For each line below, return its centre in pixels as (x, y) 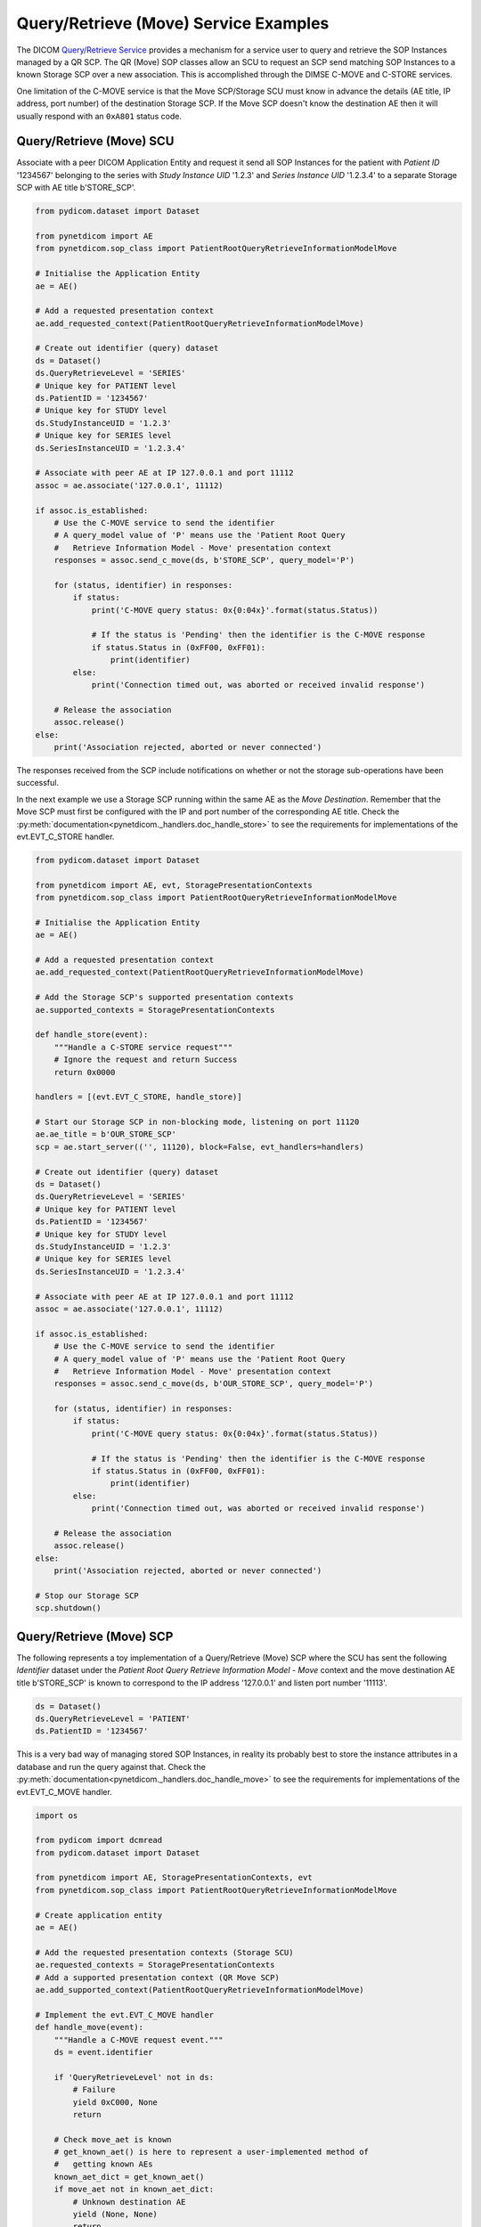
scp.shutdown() (68, 1608)
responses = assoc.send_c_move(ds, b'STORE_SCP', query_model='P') (204, 560)
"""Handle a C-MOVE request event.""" (139, 2039)
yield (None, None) (115, 2215)
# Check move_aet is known (113, 2139)
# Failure (94, 2090)
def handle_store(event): (92, 1035)
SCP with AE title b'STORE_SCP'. (76, 188)
